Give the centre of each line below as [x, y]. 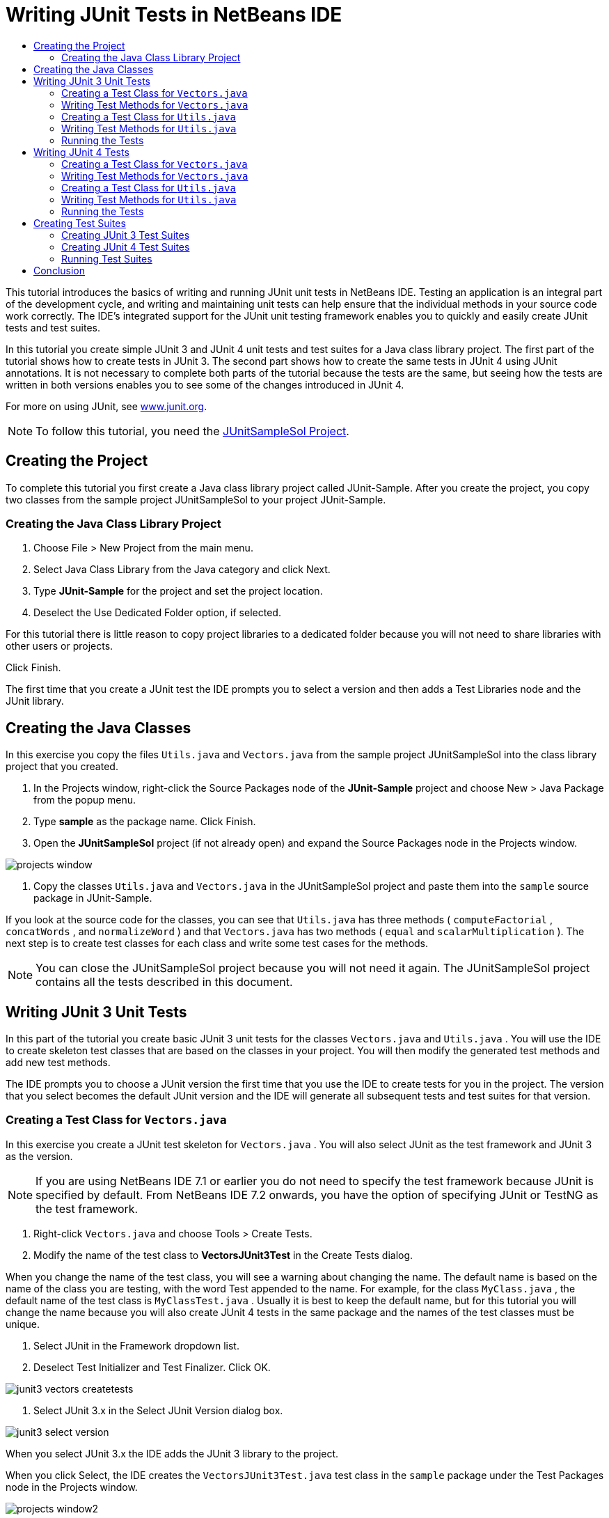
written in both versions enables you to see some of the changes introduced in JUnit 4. [205, 384]
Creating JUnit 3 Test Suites [126, 235]
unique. [23, 1324]
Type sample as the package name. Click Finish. [145, 822]
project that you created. [62, 767]
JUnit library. [35, 701]
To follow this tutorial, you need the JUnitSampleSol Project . [192, 431]
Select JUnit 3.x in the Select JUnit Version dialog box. [158, 1410]
